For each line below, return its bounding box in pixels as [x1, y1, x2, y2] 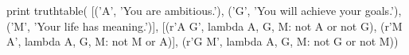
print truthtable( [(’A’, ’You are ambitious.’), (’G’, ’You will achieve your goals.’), [6, 2, 402, 18]
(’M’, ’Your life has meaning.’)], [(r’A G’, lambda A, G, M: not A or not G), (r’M [6, 17, 403, 34]
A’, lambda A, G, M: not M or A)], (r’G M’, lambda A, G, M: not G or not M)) [6, 33, 399, 49]
